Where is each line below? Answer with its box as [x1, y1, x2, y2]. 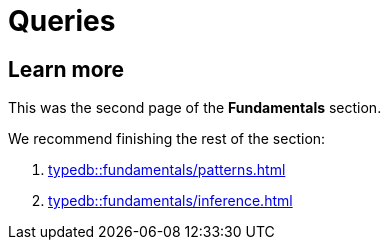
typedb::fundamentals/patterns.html [48, 161, 286, 179]
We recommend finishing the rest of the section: [8, 130, 326, 148]
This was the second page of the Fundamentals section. [8, 99, 382, 117]
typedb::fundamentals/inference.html [48, 192, 293, 210]
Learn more [8, 56, 125, 82]
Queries [8, 4, 116, 38]
